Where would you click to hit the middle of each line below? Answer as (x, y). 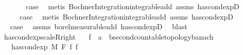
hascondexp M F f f (45, 47)
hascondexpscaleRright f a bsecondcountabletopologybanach (109, 36)
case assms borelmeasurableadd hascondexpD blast (99, 26)
